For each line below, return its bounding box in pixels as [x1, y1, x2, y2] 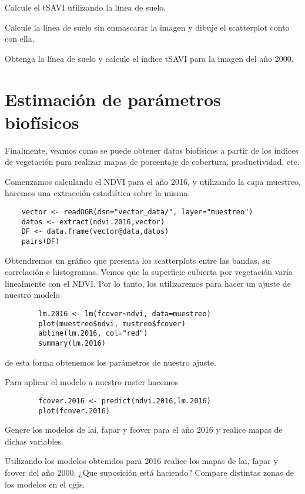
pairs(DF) [21, 237, 60, 246]
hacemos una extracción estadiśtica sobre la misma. [5, 187, 190, 199]
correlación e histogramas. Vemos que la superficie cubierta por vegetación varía [5, 266, 293, 278]
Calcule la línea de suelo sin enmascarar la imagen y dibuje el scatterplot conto [5, 21, 290, 33]
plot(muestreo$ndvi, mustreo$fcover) [38, 319, 186, 328]
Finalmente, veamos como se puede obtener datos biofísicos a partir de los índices [5, 144, 299, 156]
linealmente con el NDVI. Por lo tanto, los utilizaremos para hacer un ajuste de [5, 277, 291, 289]
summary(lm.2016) [38, 339, 106, 348]
